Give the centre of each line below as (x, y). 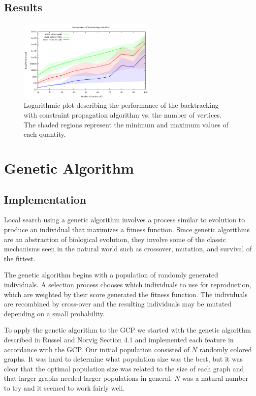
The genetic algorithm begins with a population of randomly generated (111, 275)
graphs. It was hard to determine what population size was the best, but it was (124, 359)
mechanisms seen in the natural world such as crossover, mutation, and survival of (128, 249)
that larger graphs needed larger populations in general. (88, 378)
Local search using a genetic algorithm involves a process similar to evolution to (125, 220)
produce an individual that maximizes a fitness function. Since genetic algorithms (127, 229)
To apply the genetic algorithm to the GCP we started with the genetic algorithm (128, 330)
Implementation (45, 199)
